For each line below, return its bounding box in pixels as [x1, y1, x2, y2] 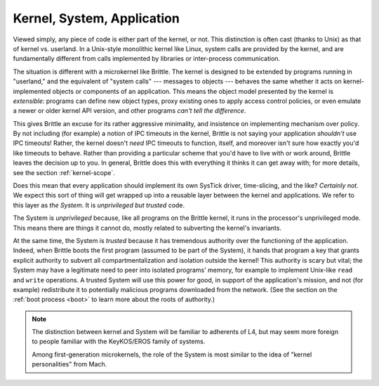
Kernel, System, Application [13, 11, 180, 26]
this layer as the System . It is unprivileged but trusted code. [13, 200, 185, 209]
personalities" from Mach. [32, 360, 107, 368]
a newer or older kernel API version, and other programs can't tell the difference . [13, 106, 246, 115]
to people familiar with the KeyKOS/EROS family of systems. [32, 337, 206, 346]
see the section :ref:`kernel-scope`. [13, 168, 116, 177]
